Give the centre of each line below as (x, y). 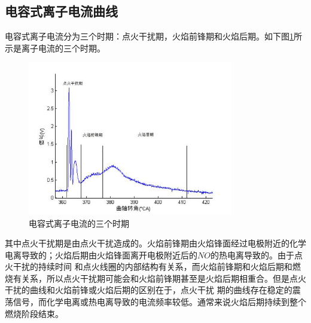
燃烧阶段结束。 (34, 313)
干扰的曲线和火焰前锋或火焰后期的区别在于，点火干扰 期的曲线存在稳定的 (149, 290)
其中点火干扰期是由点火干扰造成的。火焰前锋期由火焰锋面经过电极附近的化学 (155, 243)
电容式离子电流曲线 (61, 11)
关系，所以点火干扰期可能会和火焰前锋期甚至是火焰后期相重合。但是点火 (164, 278)
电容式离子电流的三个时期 (79, 223)
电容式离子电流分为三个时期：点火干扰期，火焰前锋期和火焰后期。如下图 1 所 (153, 36)
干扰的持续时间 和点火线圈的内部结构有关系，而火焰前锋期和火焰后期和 (153, 266)
